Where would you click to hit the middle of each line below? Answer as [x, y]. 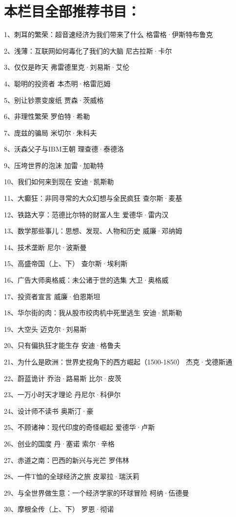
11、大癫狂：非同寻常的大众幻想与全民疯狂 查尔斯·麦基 [93, 198]
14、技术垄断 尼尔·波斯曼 [45, 247]
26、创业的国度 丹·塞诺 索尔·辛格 [59, 443]
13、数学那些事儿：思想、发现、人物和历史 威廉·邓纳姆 [93, 231]
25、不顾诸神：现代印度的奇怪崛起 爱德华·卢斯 [79, 427]
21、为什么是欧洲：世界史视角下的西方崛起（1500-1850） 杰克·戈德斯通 [118, 362]
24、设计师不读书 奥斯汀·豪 [49, 411]
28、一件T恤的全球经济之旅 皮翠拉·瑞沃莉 [72, 476]
